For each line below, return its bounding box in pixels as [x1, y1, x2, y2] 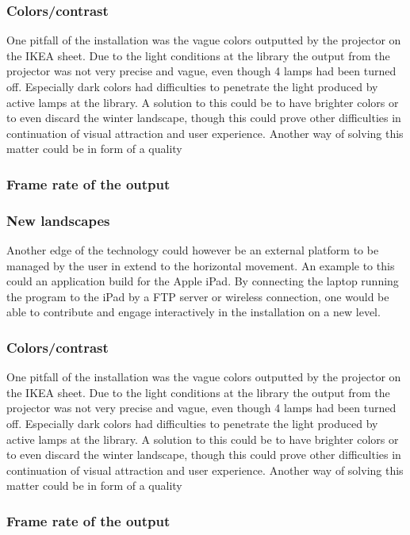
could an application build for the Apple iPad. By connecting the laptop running [6, 273, 399, 289]
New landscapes [6, 210, 110, 230]
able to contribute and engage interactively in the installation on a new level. [6, 304, 381, 320]
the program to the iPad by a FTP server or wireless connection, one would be [6, 288, 389, 304]
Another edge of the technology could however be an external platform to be [6, 242, 379, 258]
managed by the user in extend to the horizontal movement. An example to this [6, 257, 395, 273]
